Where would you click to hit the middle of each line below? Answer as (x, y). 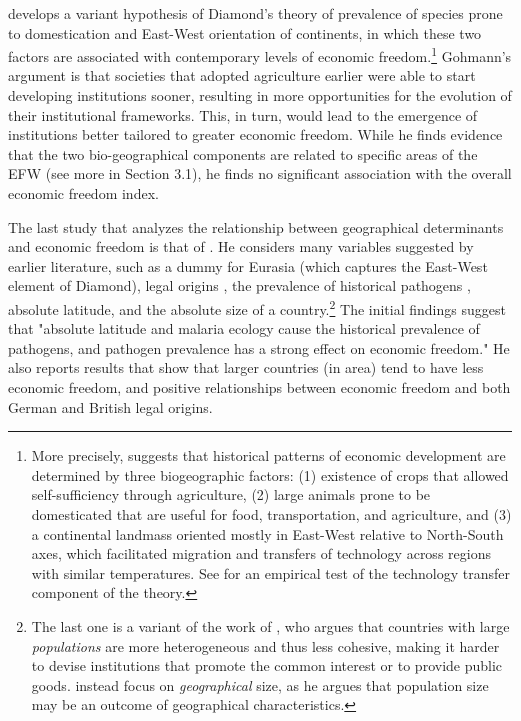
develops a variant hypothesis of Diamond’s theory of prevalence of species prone (255, 13)
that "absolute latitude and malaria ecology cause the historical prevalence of (244, 328)
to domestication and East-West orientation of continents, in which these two (245, 32)
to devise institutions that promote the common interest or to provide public (267, 665)
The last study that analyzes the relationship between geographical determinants (256, 226)
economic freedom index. (83, 193)
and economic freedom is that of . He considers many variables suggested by (241, 246)
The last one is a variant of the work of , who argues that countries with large (270, 625)
